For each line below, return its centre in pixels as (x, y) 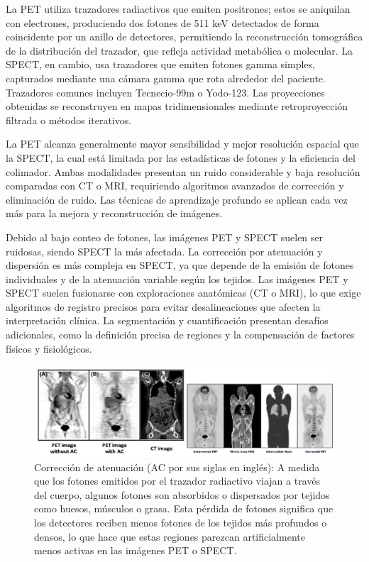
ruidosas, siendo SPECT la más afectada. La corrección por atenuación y (164, 251)
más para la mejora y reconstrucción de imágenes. (114, 213)
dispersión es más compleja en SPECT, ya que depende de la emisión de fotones (180, 265)
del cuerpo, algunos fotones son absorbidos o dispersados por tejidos (182, 494)
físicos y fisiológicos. (49, 348)
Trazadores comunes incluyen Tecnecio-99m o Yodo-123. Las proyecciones (165, 92)
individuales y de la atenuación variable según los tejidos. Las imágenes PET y (177, 279)
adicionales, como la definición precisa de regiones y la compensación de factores (180, 335)
